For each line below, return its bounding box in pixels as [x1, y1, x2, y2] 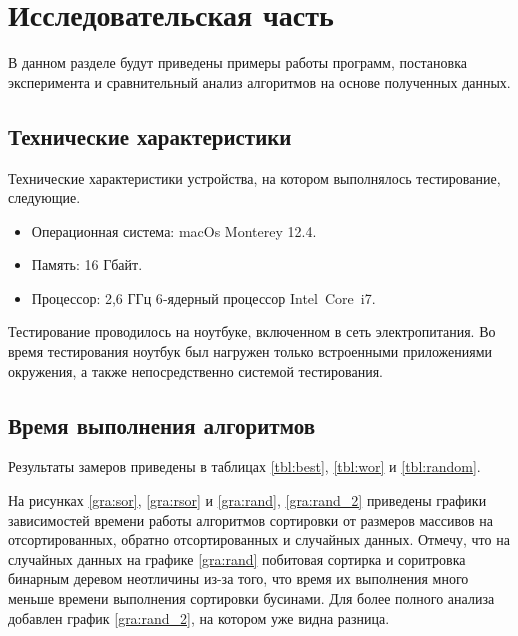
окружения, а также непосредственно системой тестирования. [8, 360, 384, 381]
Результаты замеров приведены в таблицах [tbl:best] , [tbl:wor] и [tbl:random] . [8, 456, 481, 477]
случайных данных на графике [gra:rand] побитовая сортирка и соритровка [8, 548, 466, 569]
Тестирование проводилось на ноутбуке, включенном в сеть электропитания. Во [8, 321, 496, 342]
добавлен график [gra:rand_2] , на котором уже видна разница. [8, 607, 390, 628]
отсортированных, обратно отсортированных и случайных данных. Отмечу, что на [8, 529, 510, 550]
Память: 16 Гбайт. [31, 254, 143, 275]
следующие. [8, 187, 81, 208]
